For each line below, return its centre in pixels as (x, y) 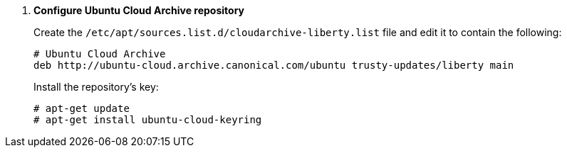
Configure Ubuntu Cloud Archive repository (139, 10)
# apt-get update (82, 108)
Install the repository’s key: (96, 87)
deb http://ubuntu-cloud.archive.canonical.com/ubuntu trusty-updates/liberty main (274, 65)
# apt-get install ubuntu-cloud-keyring (148, 120)
